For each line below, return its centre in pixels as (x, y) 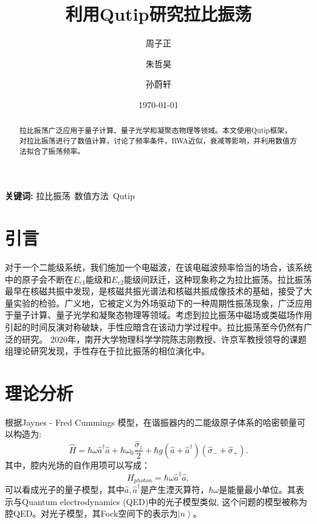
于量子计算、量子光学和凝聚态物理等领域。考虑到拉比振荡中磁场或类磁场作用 (158, 315)
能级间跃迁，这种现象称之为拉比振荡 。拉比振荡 (218, 279)
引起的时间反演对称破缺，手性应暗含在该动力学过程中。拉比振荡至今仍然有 (154, 326)
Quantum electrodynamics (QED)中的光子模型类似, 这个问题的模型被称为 (164, 501)
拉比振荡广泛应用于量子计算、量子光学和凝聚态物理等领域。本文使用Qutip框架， (155, 130)
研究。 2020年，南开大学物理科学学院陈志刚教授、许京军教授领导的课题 (164, 339)
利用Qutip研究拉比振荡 (158, 14)
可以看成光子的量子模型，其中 (65, 489)
